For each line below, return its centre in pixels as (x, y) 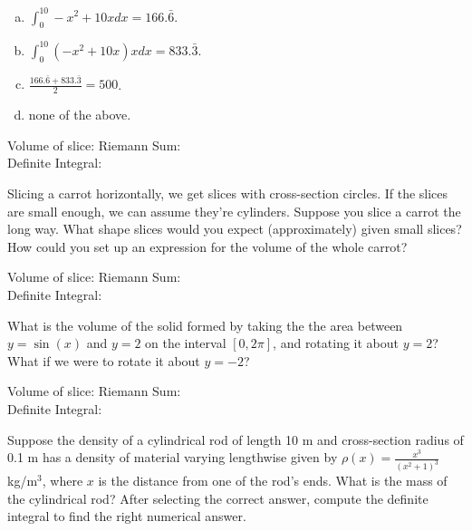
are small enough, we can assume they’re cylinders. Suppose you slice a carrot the (234, 211)
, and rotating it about (336, 343)
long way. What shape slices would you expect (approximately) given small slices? (235, 229)
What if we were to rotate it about (104, 360)
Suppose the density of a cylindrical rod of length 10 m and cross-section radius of (236, 439)
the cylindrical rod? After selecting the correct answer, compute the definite (218, 498)
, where (63, 481)
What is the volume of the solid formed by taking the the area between (205, 325)
